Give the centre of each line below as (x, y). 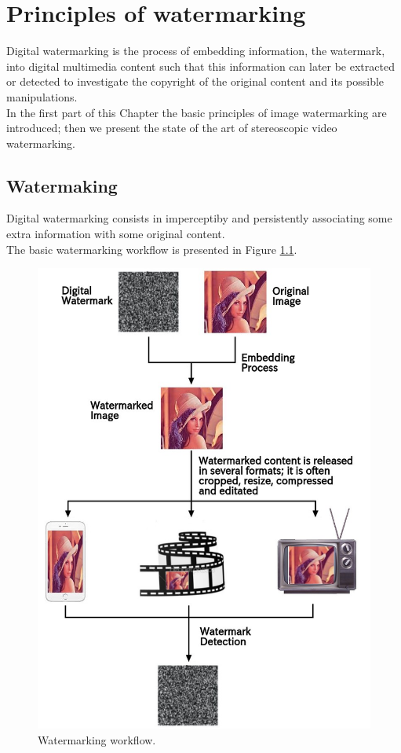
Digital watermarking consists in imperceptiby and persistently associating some (199, 218)
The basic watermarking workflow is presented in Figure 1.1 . (152, 249)
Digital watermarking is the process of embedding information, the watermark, (196, 51)
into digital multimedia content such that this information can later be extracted (200, 66)
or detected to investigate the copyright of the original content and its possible (195, 81)
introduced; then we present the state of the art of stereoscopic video (172, 128)
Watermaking (62, 185)
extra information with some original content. (116, 234)
